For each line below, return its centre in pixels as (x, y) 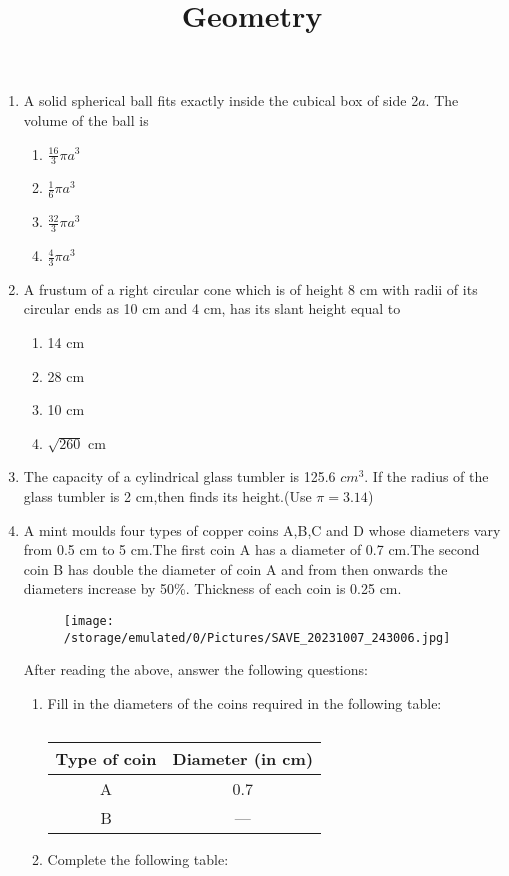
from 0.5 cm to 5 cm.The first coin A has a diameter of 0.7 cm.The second (251, 549)
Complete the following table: (138, 858)
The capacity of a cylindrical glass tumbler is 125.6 (179, 476)
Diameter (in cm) (243, 758)
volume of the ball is (86, 119)
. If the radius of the (426, 476)
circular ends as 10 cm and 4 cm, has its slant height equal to (212, 308)
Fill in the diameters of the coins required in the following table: (244, 702)
